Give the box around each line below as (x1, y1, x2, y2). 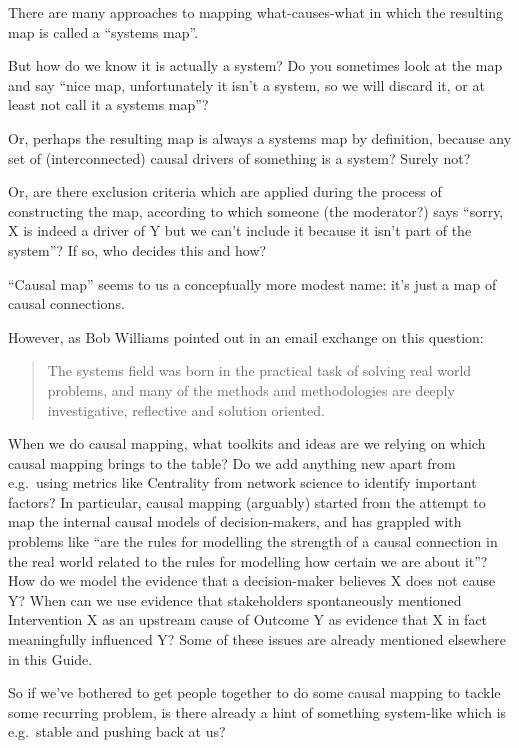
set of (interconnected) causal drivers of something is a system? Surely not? (8, 147, 471, 168)
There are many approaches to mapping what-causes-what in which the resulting (8, 2, 504, 22)
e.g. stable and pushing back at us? (8, 721, 226, 742)
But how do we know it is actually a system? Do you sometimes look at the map (8, 55, 503, 76)
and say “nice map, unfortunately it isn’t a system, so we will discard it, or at (8, 74, 485, 95)
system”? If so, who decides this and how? (8, 239, 267, 260)
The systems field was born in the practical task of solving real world (47, 360, 472, 381)
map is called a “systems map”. (8, 21, 199, 42)
